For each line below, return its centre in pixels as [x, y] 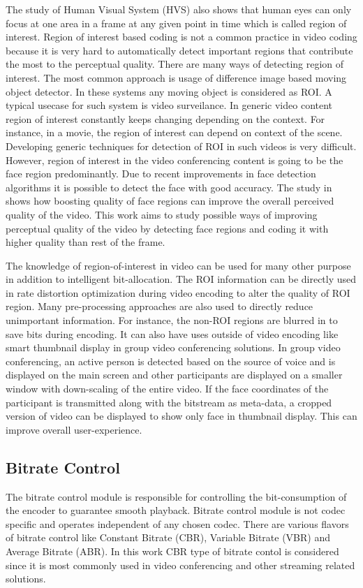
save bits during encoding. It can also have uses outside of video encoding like [172, 333]
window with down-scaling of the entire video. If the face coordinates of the [167, 389]
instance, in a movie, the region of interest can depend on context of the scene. [174, 132]
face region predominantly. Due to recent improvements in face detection [161, 174]
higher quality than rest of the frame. [86, 242]
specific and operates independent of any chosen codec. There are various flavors [177, 523]
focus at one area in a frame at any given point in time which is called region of [176, 23]
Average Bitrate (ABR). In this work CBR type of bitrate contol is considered [172, 551]
